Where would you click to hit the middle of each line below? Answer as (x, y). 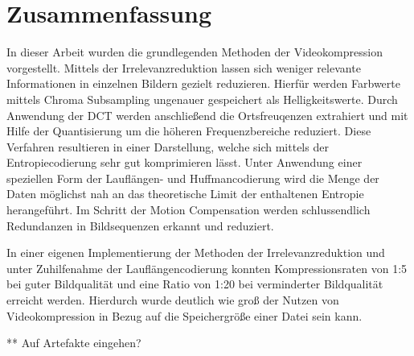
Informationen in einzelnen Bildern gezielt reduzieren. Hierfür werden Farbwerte (203, 83)
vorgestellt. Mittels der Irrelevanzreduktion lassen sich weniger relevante (184, 67)
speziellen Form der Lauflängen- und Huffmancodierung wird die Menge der (193, 178)
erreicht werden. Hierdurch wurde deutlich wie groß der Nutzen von (173, 300)
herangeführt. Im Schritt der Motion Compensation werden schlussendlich (189, 210)
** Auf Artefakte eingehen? (74, 343)
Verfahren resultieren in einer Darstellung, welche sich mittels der (168, 146)
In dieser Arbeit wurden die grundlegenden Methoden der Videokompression (195, 52)
